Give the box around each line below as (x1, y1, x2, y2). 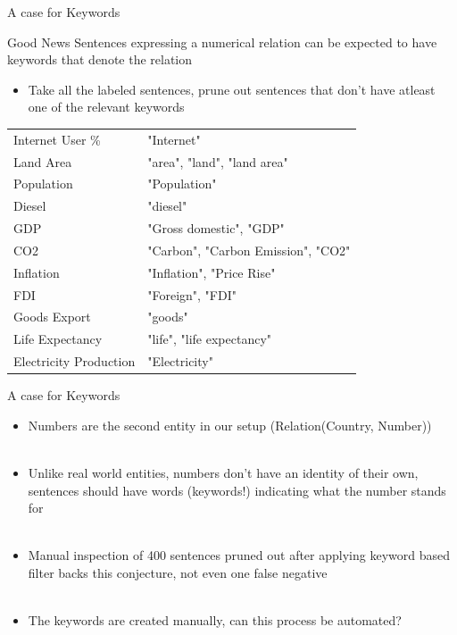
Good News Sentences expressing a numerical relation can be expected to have (7, 32, 437, 51)
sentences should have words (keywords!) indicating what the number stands (28, 480, 446, 499)
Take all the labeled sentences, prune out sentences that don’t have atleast (28, 79, 436, 98)
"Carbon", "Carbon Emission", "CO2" (147, 240, 351, 259)
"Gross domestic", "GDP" (147, 219, 285, 238)
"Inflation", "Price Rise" (147, 263, 276, 281)
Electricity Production (13, 352, 136, 371)
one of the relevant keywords (28, 97, 185, 116)
